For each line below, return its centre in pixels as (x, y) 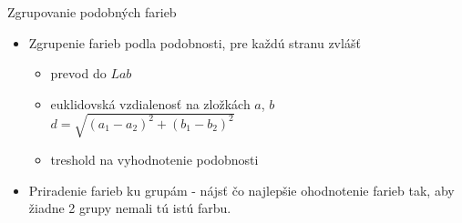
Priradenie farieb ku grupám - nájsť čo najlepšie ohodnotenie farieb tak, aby (241, 190)
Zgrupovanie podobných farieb (92, 12)
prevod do (78, 73)
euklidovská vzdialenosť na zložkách (150, 103)
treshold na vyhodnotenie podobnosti (154, 159)
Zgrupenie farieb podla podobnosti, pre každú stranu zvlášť (195, 42)
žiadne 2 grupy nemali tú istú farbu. (130, 208)
